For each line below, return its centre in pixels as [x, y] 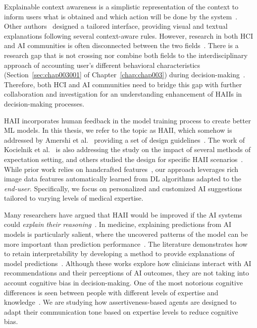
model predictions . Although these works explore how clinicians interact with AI [128, 263]
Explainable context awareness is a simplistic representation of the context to [121, 6]
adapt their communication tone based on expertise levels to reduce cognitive [121, 311]
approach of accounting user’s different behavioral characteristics [102, 65]
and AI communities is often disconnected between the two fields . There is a [121, 45]
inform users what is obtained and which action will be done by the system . [121, 16]
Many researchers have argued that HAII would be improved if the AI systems [123, 214]
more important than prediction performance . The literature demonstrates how [126, 244]
